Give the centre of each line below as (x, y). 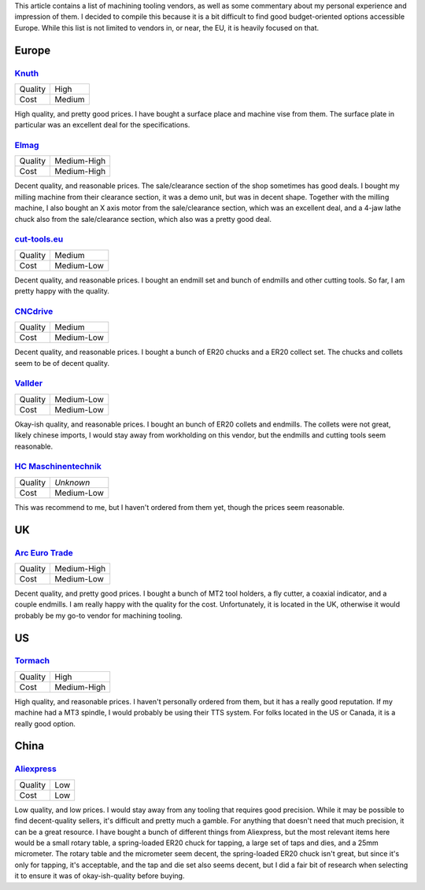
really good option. (45, 723)
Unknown (72, 482)
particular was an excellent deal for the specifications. (102, 125)
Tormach (32, 661)
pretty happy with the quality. (62, 291)
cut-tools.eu (39, 239)
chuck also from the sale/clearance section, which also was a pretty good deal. (143, 219)
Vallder (29, 383)
